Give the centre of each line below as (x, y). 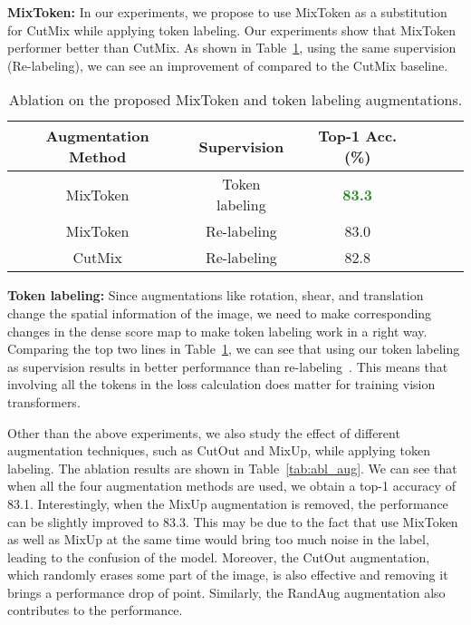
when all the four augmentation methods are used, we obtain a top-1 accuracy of (231, 486)
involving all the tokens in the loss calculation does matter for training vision (221, 384)
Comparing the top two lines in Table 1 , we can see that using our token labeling (234, 349)
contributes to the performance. (95, 610)
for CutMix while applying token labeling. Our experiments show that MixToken (231, 29)
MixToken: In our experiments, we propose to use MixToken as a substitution (227, 12)
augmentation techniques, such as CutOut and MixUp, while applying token (219, 450)
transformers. (44, 401)
